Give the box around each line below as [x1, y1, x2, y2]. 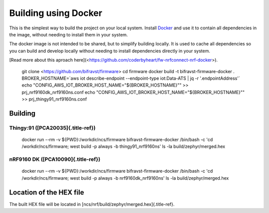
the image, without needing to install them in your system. [9, 31, 128, 37]
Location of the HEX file [9, 188, 84, 197]
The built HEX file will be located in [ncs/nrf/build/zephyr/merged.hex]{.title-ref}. [9, 201, 175, 207]
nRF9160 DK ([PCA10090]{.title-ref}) [9, 156, 101, 163]
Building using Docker [9, 7, 103, 18]
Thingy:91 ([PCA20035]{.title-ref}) [9, 124, 96, 131]
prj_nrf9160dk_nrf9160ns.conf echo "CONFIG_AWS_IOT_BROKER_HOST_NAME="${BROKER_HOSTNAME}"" [21, 89, 245, 95]
